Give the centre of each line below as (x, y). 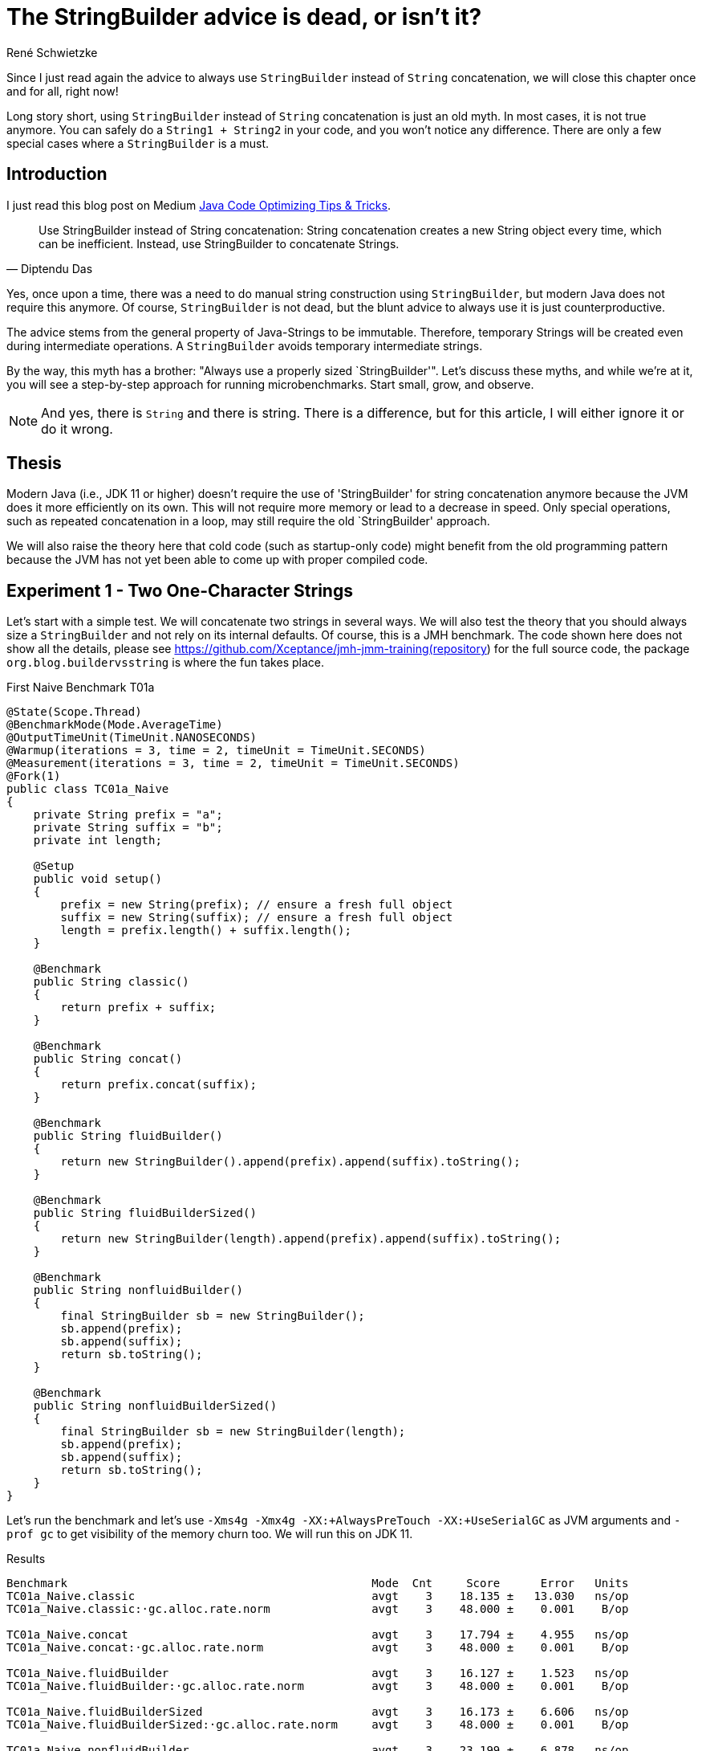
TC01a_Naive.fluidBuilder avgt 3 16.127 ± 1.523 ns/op (318, 1673)
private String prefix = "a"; (128, 815)
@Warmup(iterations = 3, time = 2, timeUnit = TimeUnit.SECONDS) (216, 751)
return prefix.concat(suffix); (158, 1085)
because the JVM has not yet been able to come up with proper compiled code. (217, 560)
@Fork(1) (34, 776)
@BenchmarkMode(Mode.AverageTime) (115, 725)
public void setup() (97, 879)
